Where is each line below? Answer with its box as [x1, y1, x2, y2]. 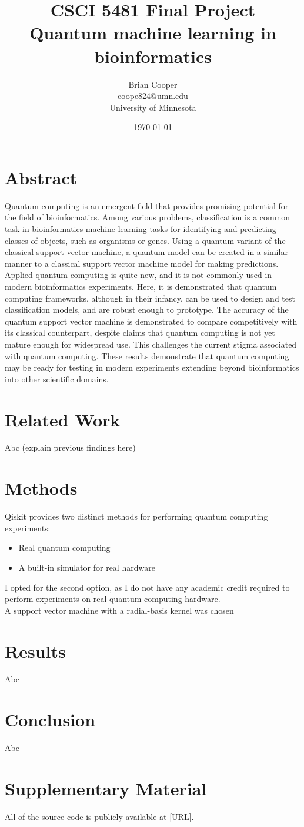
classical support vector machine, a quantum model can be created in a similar [5, 246, 288, 258]
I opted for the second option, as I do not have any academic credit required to [5, 581, 290, 593]
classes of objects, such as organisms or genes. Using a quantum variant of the [5, 234, 286, 246]
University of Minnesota [109, 101, 196, 113]
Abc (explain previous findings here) [5, 441, 136, 454]
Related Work [5, 407, 121, 431]
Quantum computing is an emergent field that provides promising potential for [5, 199, 289, 211]
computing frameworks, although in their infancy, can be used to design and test [5, 292, 295, 304]
